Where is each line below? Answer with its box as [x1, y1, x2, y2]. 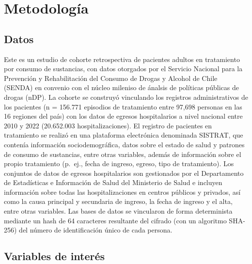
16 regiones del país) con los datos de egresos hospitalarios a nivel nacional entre [4, 111, 243, 121]
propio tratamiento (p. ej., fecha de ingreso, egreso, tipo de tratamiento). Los [4, 158, 234, 169]
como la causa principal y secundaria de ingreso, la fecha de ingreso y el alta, [4, 196, 233, 206]
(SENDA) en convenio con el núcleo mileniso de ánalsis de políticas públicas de [4, 82, 239, 93]
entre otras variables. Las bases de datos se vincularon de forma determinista [4, 206, 233, 216]
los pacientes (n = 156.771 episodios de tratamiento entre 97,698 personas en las [4, 101, 242, 111]
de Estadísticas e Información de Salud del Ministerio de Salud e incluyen [4, 177, 222, 187]
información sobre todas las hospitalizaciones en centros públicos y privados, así [4, 186, 241, 197]
